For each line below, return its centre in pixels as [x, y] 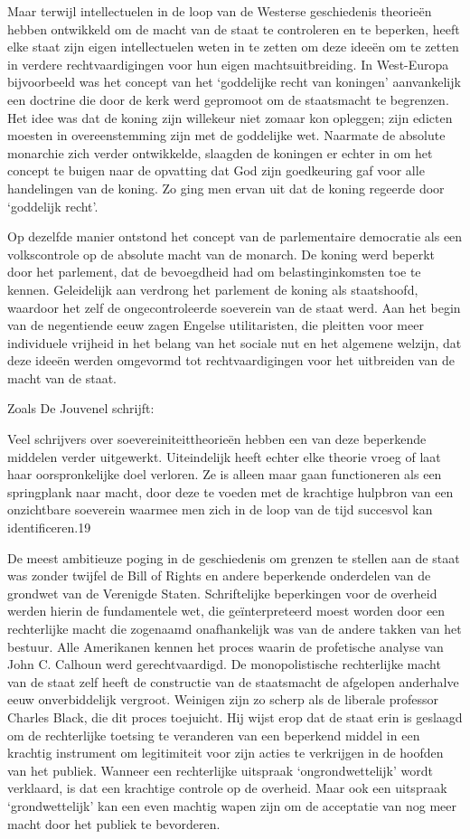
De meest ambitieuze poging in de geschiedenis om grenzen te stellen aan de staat [234, 557]
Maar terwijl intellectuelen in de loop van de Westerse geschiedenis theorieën [220, 11]
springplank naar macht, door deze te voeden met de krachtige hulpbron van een [230, 491]
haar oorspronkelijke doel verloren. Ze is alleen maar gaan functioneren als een [225, 474]
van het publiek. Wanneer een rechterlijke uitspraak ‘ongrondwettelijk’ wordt [220, 770]
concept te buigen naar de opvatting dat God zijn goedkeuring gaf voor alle [216, 170]
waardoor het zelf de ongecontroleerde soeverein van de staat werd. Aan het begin [234, 307]
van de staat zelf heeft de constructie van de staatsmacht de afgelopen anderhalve [233, 681]
